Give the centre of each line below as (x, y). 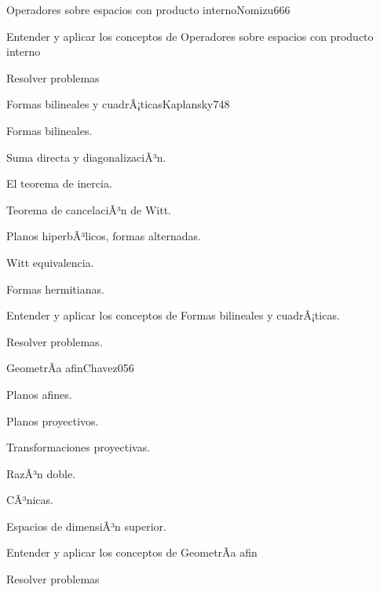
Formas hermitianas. (55, 289)
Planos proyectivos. (53, 420)
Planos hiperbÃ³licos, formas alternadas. (104, 236)
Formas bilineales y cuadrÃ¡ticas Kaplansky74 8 (118, 104)
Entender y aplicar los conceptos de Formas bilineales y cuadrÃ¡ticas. (173, 315)
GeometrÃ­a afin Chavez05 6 (70, 368)
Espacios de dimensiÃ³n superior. (86, 526)
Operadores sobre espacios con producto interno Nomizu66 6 (148, 9)
